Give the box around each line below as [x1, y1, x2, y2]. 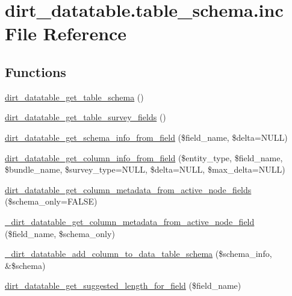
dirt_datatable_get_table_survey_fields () [5, 111, 166, 123]
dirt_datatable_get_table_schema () [5, 90, 144, 103]
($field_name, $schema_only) [5, 227, 115, 239]
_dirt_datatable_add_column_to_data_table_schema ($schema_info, [5, 247, 272, 260]
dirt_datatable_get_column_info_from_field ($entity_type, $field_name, [5, 151, 283, 164]
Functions [5, 62, 66, 81]
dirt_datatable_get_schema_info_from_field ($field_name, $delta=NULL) [5, 131, 288, 143]
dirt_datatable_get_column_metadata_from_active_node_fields [5, 183, 252, 196]
